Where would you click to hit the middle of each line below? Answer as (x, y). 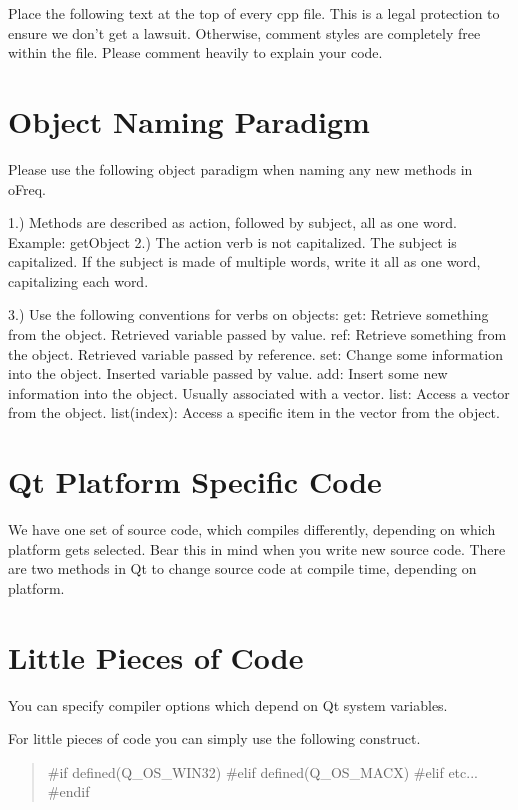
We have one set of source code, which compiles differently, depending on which (252, 529)
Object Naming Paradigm (189, 120)
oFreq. (27, 188)
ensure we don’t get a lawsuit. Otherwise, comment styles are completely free (244, 32)
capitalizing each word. (78, 280)
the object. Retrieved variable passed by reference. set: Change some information (255, 353)
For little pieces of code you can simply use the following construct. (214, 738)
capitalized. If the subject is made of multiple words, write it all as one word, (244, 261)
